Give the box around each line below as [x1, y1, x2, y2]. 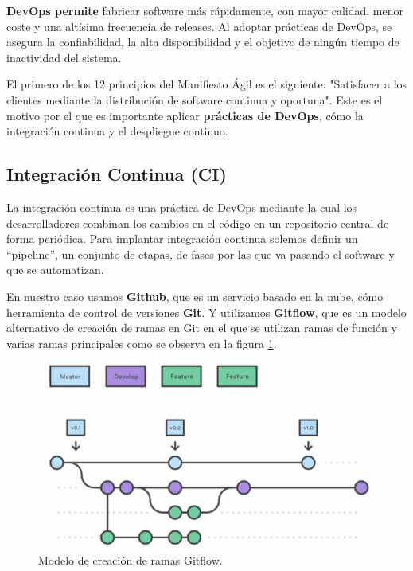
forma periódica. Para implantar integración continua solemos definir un [6, 230, 358, 247]
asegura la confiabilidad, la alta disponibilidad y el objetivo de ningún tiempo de [6, 33, 399, 50]
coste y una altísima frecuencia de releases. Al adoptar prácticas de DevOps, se [6, 18, 392, 34]
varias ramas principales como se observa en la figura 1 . [6, 334, 277, 351]
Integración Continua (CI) [6, 162, 227, 186]
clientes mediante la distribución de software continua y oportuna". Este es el [6, 91, 383, 108]
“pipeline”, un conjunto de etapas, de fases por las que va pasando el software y [6, 245, 395, 262]
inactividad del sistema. [6, 49, 122, 65]
